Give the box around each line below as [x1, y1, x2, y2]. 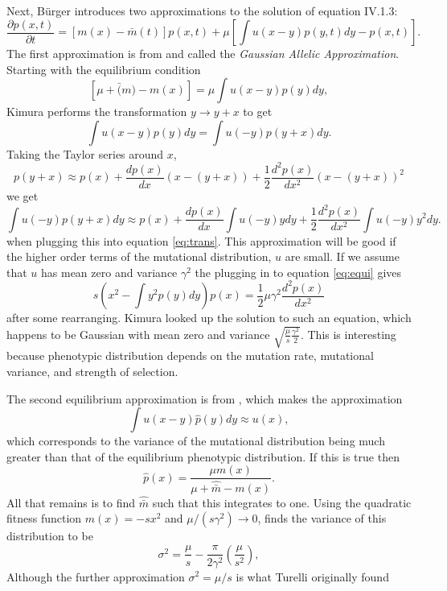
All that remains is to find [6, 494, 136, 510]
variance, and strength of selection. [6, 363, 178, 380]
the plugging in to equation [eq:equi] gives [195, 263, 402, 280]
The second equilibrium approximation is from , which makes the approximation [6, 390, 403, 407]
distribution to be [6, 527, 93, 544]
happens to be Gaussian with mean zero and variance [6, 325, 270, 342]
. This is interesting [300, 325, 396, 342]
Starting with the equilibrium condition [6, 60, 201, 77]
